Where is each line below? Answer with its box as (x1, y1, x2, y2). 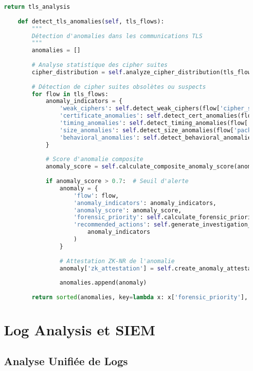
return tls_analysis (4, 3, 71, 10)
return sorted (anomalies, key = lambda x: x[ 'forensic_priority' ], (32, 294, 248, 301)
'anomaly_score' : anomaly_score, (73, 206, 182, 214)
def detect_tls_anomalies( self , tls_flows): (18, 18, 164, 25)
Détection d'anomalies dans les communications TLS (32, 32, 203, 40)
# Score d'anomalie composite (45, 156, 144, 163)
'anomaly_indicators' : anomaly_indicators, (73, 199, 217, 206)
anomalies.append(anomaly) (59, 279, 147, 287)
